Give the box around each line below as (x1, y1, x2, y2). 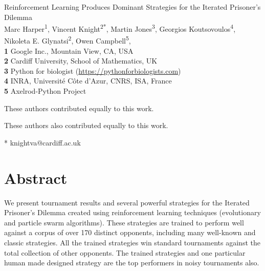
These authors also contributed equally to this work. (4, 120, 168, 131)
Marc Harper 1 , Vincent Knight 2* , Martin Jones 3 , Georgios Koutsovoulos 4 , (4, 22, 236, 34)
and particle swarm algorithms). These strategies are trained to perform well (4, 217, 244, 227)
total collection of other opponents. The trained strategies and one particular (4, 247, 246, 258)
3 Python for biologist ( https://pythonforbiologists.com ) (4, 65, 181, 76)
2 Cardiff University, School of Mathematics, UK (4, 55, 158, 66)
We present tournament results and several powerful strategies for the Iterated (4, 197, 250, 207)
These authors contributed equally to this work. (4, 102, 154, 113)
